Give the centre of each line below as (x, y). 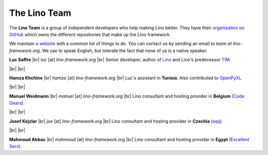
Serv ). (15, 147)
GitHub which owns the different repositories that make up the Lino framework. (90, 34)
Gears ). (17, 103)
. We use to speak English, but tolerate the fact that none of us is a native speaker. (124, 51)
